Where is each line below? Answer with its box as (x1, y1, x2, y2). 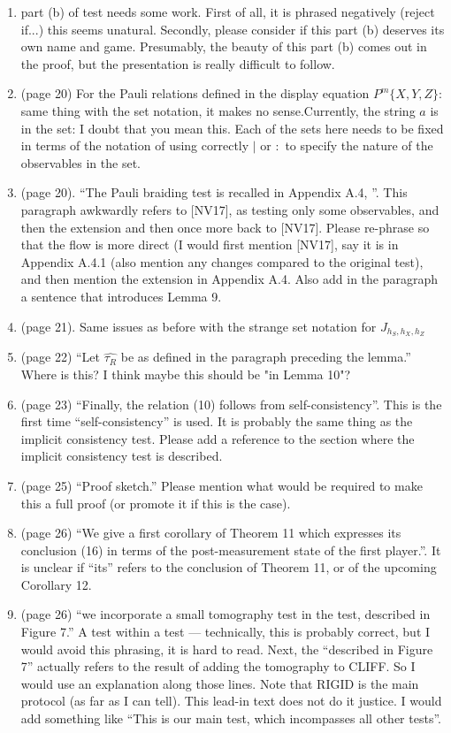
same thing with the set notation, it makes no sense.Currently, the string (20, 101, 416, 119)
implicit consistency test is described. (20, 447, 223, 465)
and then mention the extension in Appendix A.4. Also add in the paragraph (20, 270, 439, 288)
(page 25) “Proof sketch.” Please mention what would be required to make (20, 476, 423, 494)
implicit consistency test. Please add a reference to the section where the (20, 429, 415, 447)
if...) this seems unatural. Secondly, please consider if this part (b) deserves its (20, 19, 445, 38)
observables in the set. (20, 153, 141, 172)
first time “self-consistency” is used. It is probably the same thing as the (20, 412, 413, 431)
